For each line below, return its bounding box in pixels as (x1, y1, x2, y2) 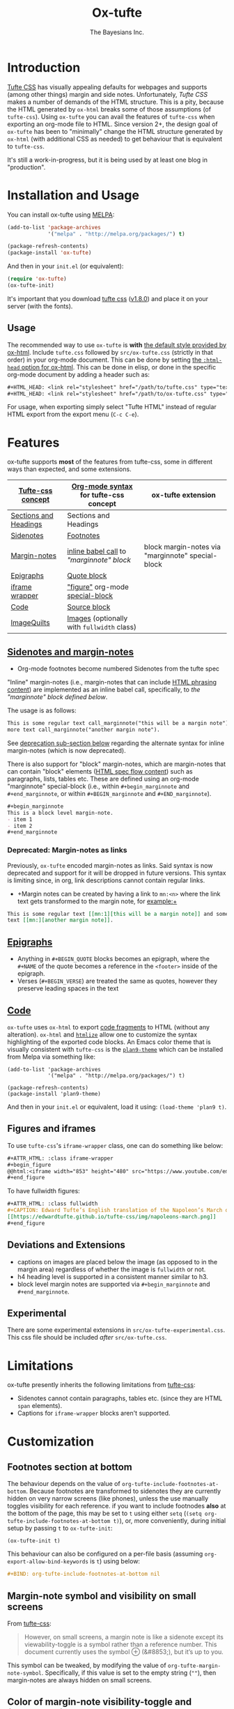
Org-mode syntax (71, 482, 133, 491)
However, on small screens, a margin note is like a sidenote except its (24, 1633, 224, 1641)
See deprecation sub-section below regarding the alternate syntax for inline (7, 739, 225, 747)
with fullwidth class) (67, 622, 137, 632)
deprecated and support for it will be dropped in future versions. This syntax (7, 868, 226, 877)
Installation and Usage (7, 187, 139, 203)
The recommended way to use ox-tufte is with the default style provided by (7, 340, 227, 349)
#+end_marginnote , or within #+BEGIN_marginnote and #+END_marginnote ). (7, 789, 212, 797)
